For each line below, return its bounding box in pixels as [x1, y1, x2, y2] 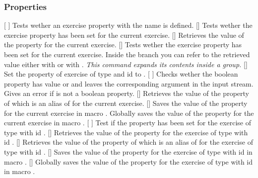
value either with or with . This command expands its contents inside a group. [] [4, 59, 248, 69]
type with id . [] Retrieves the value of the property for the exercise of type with [4, 127, 248, 137]
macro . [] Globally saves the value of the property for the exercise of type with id [4, 156, 253, 167]
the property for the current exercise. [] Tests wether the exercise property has [4, 39, 242, 50]
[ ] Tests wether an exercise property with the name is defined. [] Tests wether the [4, 20, 253, 30]
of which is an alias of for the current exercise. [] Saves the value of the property [4, 97, 248, 108]
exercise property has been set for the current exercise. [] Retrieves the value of [4, 29, 244, 40]
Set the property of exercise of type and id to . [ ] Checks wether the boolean [4, 69, 238, 79]
